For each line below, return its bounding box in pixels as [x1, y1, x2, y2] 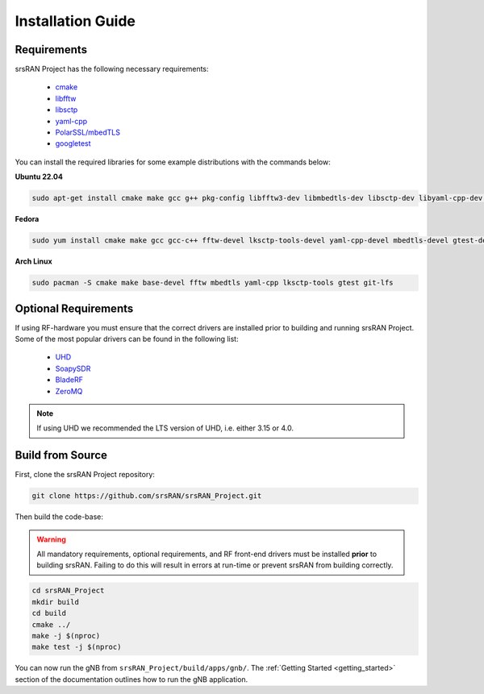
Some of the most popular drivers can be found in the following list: [15, 335, 239, 343]
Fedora [15, 214, 40, 224]
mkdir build [31, 597, 80, 606]
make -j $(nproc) [31, 631, 101, 640]
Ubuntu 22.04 [15, 172, 64, 181]
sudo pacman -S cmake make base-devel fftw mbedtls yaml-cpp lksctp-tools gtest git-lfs [31, 278, 394, 288]
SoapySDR [55, 364, 91, 373]
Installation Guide [15, 12, 136, 30]
